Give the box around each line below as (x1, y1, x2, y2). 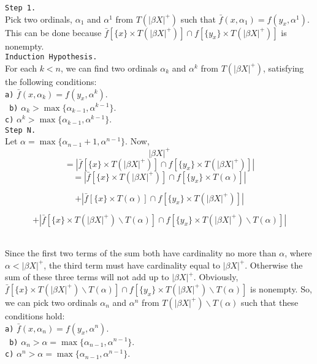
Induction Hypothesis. (5, 53, 97, 62)
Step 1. (5, 4, 36, 12)
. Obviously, (193, 270, 239, 283)
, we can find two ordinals (60, 61, 158, 74)
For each (5, 61, 37, 74)
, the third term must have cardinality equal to (44, 258, 220, 271)
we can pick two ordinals (5, 295, 97, 308)
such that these (241, 295, 299, 308)
